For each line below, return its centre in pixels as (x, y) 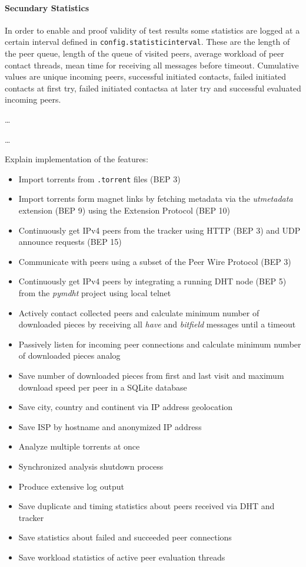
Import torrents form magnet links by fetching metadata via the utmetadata (156, 199)
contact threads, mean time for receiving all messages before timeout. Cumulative (152, 65)
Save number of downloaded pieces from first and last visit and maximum (151, 375)
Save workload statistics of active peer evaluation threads (122, 557)
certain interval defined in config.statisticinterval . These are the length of (147, 42)
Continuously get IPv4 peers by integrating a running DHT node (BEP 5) (152, 281)
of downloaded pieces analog (69, 355)
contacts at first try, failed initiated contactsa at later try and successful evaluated (153, 88)
